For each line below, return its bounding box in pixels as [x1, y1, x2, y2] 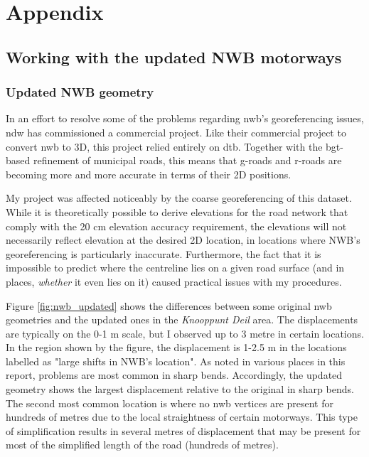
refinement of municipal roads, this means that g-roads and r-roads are [33, 153, 342, 168]
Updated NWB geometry [6, 83, 154, 101]
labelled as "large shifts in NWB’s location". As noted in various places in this [6, 353, 346, 368]
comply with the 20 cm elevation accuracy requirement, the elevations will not [6, 218, 347, 233]
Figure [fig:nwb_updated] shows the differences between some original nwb [6, 298, 332, 313]
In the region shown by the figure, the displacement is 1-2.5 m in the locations [6, 340, 347, 355]
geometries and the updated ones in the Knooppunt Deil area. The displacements [6, 312, 358, 327]
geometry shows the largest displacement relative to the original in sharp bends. [6, 382, 354, 397]
